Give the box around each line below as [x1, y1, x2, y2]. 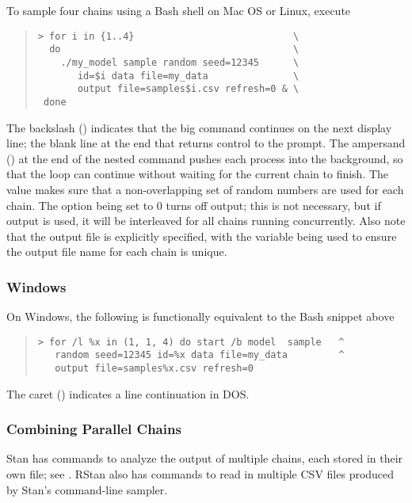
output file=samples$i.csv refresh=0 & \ [77, 83, 299, 95]
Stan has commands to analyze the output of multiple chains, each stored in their [6, 450, 403, 467]
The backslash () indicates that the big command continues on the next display [6, 119, 392, 135]
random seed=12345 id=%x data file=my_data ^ [55, 349, 345, 361]
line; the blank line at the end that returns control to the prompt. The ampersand [6, 135, 406, 151]
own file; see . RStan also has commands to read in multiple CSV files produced [6, 466, 395, 482]
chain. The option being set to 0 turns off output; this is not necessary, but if [6, 196, 381, 213]
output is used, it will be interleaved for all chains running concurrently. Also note [6, 212, 406, 229]
